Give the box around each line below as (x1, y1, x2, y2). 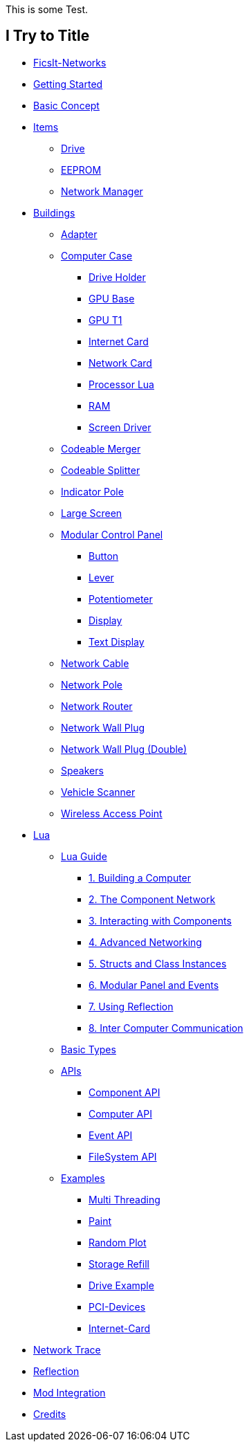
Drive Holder (89, 271, 146, 283)
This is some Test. (6, 3, 89, 15)
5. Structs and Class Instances (89, 957, 227, 970)
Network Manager (61, 185, 143, 197)
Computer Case (61, 249, 133, 262)
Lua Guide (61, 850, 107, 862)
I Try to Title (6, 27, 90, 45)
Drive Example (89, 1279, 154, 1291)
